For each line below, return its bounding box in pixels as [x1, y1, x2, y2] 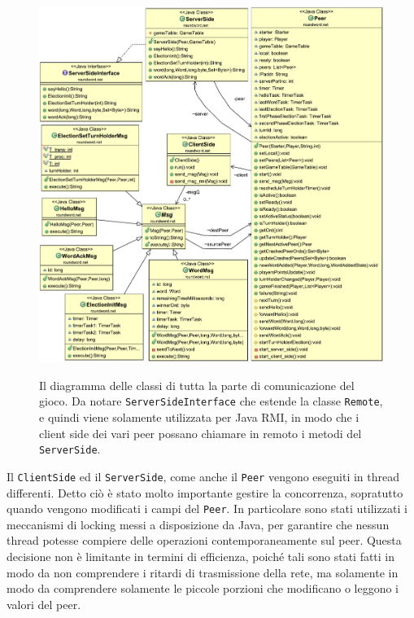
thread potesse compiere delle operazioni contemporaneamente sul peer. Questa [7, 532, 402, 549]
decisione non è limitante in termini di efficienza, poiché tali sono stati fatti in [7, 548, 395, 565]
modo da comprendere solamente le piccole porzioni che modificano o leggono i [7, 580, 399, 597]
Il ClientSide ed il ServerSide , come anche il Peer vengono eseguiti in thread [7, 467, 400, 484]
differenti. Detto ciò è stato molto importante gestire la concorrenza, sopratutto [7, 484, 403, 501]
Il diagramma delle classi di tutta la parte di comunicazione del [39, 376, 355, 393]
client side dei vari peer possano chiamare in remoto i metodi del [39, 424, 362, 441]
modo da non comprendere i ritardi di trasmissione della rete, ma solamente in [7, 563, 399, 581]
